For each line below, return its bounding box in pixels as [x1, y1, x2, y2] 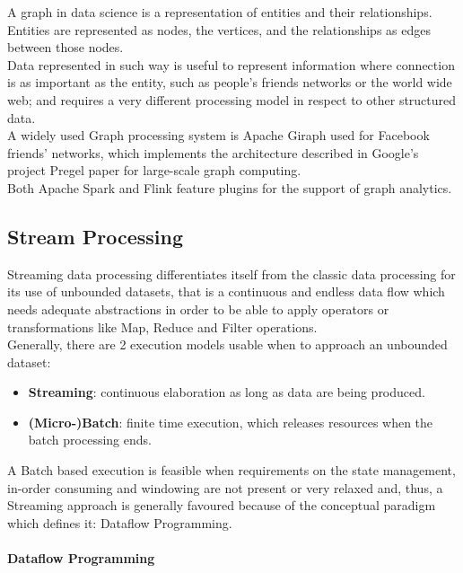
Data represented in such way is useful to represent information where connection [7, 55, 455, 74]
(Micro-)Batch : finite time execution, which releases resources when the [28, 412, 433, 431]
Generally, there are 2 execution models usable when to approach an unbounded [7, 335, 448, 354]
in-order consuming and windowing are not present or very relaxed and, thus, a [7, 478, 443, 497]
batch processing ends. [28, 430, 152, 449]
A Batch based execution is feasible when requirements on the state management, [7, 461, 456, 480]
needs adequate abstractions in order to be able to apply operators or [7, 299, 389, 318]
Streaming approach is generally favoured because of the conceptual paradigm [7, 496, 436, 515]
